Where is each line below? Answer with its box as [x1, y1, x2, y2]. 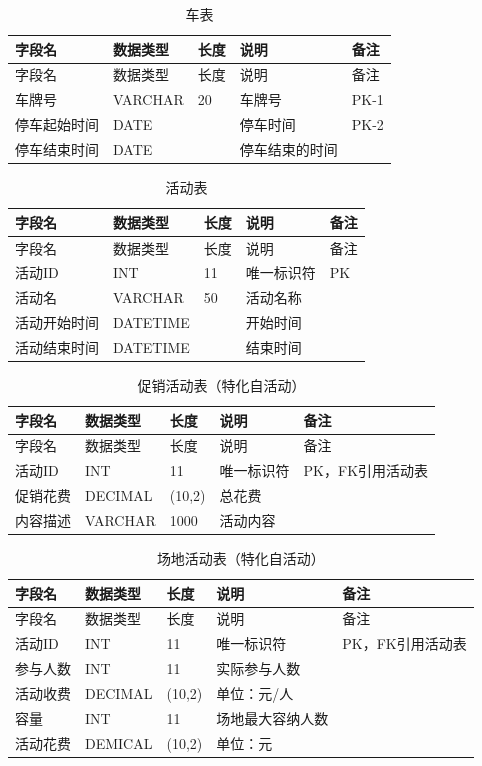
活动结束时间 [15, 336, 99, 357]
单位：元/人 [216, 683, 294, 703]
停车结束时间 [15, 138, 99, 159]
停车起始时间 [15, 114, 99, 135]
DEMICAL [85, 732, 153, 753]
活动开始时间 [15, 312, 99, 333]
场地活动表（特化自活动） [156, 548, 325, 569]
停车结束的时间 [239, 138, 338, 159]
